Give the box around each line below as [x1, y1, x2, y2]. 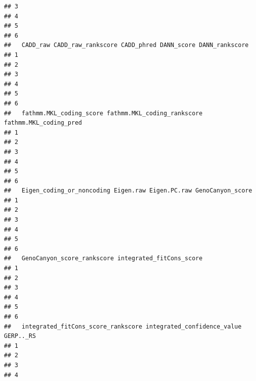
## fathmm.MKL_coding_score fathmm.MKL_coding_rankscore [4, 109, 203, 117]
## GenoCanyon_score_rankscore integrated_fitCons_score [4, 255, 203, 262]
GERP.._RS [4, 333, 36, 340]
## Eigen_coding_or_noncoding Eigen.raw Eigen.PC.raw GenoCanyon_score [4, 187, 253, 194]
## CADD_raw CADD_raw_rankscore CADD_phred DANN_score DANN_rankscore [4, 42, 249, 49]
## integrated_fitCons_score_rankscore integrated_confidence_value [4, 323, 242, 330]
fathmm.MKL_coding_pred [4, 119, 82, 127]
